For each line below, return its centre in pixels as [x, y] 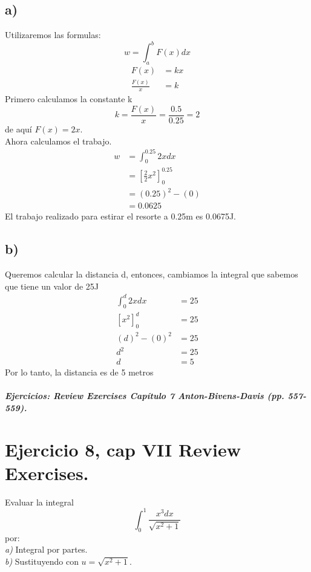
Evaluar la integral [39, 502]
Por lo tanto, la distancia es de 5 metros [79, 372]
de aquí [18, 128]
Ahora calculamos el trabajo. [58, 141]
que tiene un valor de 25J [52, 286]
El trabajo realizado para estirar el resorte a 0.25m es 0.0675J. [120, 216]
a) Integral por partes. [46, 549]
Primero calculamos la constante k [69, 99]
